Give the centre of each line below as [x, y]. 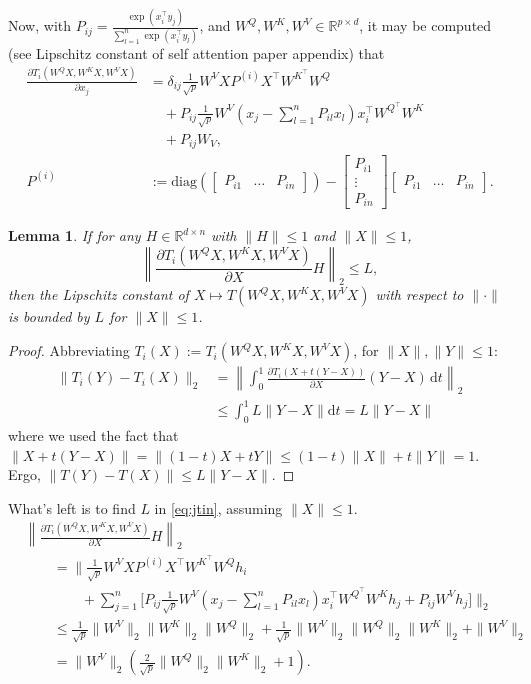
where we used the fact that [93, 435]
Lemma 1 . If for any [74, 235]
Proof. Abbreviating [69, 350]
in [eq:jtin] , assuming [218, 508]
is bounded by [49, 316]
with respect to [419, 294]
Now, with [39, 25]
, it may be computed [425, 25]
